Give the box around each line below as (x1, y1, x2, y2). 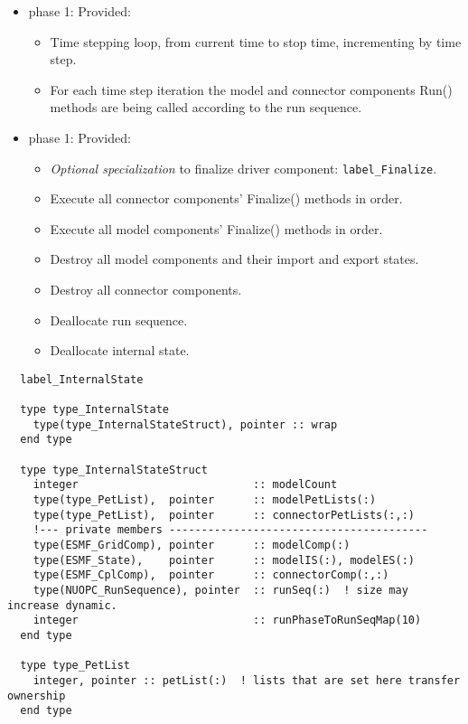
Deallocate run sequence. (50, 310, 188, 329)
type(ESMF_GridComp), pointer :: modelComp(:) (33, 539, 351, 551)
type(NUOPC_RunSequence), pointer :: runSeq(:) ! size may (33, 583, 408, 597)
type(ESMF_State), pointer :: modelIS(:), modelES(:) (33, 553, 416, 567)
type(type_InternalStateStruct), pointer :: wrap (33, 418, 338, 431)
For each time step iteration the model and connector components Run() (50, 80, 453, 99)
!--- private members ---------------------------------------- (33, 523, 428, 537)
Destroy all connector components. (50, 280, 242, 298)
